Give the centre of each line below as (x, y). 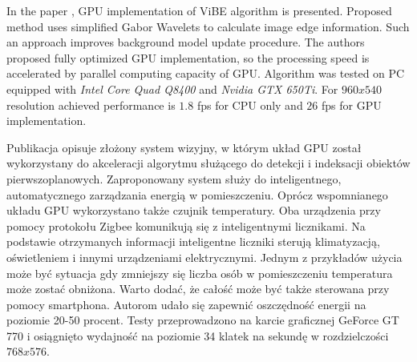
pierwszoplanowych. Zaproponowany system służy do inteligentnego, (174, 178)
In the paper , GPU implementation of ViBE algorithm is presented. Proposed (199, 10)
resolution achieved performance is (91, 105)
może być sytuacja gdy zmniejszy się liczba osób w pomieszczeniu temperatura (200, 273)
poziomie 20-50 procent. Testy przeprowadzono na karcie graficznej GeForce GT (203, 320)
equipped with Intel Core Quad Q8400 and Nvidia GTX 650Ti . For (172, 88)
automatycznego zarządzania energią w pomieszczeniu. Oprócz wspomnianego (197, 194)
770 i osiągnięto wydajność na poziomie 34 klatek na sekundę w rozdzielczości (198, 335)
